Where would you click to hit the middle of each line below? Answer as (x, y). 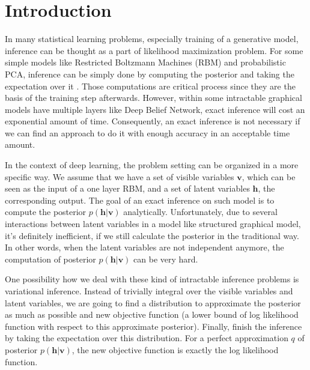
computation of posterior (50, 259)
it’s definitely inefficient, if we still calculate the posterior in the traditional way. (152, 235)
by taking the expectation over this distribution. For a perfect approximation (147, 338)
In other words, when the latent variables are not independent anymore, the (144, 247)
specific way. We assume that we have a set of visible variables (120, 176)
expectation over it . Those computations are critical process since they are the (150, 86)
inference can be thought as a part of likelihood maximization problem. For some (154, 50)
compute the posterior (46, 212)
